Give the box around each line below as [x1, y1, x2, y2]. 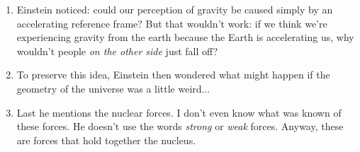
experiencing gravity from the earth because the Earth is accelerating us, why [16, 30, 354, 45]
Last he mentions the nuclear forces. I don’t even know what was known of [16, 105, 342, 119]
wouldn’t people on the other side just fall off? [16, 43, 218, 58]
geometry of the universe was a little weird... [16, 81, 210, 95]
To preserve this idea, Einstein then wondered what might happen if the [16, 67, 330, 82]
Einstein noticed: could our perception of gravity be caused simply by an [16, 2, 333, 16]
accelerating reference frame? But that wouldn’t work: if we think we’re [16, 16, 327, 30]
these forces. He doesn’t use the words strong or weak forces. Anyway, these [16, 119, 344, 134]
